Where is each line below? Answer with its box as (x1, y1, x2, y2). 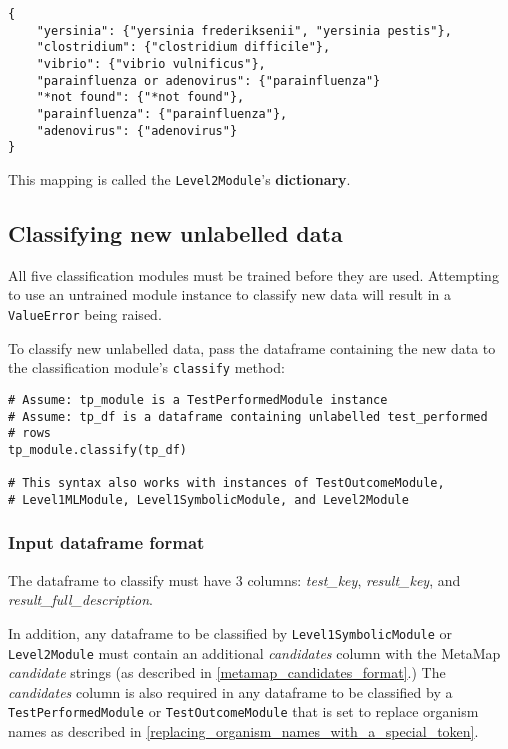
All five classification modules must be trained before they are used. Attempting (8, 264, 499, 285)
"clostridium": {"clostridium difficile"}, (36, 40, 331, 55)
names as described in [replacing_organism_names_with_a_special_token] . (8, 721, 479, 742)
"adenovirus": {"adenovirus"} (36, 123, 238, 138)
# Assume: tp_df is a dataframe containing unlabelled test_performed (8, 409, 488, 424)
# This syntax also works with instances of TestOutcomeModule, (8, 476, 445, 491)
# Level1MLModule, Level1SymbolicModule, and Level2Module (8, 492, 409, 507)
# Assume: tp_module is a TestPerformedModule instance (8, 392, 388, 407)
